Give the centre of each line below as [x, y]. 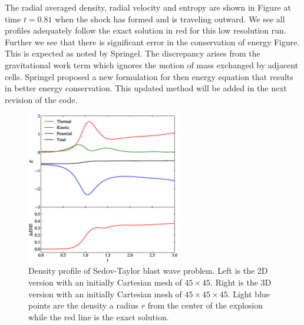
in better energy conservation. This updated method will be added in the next [146, 88]
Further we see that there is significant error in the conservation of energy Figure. [152, 42]
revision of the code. [41, 99]
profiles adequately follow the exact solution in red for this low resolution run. [146, 30]
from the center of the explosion [205, 305]
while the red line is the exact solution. [99, 316]
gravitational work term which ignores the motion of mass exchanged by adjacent [152, 64]
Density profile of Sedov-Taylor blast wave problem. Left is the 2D [148, 271]
